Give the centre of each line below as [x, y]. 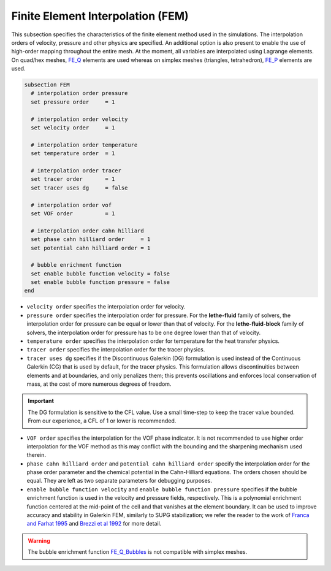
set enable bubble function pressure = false [100, 282]
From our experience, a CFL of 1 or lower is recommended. [102, 421]
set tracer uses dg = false [79, 188]
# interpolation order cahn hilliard [87, 231]
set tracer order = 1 [73, 179]
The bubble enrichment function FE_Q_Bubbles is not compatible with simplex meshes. [138, 552]
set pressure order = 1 [73, 102]
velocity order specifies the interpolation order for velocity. [106, 307]
